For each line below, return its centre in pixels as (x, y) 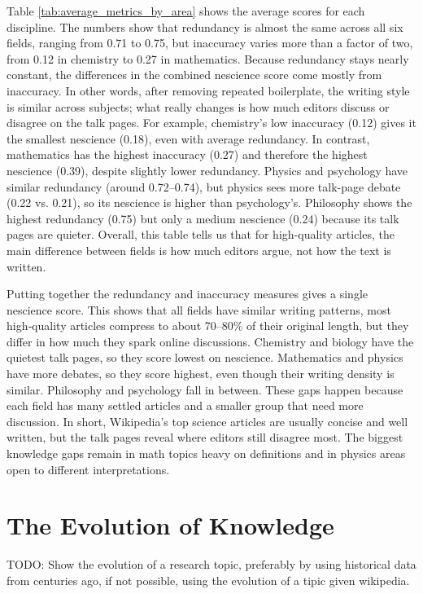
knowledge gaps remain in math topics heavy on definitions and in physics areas (206, 453)
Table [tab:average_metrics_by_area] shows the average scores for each (186, 11)
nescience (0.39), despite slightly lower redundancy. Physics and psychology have (207, 170)
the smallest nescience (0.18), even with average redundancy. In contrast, (188, 138)
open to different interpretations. (88, 469)
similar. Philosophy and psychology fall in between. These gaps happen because (205, 389)
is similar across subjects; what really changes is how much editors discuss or (198, 106)
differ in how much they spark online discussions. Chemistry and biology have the (210, 341)
